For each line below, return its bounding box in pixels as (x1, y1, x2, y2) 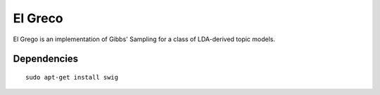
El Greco (13, 10, 63, 26)
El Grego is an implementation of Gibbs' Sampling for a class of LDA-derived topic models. (13, 35, 276, 43)
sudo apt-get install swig (25, 73, 119, 81)
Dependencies (13, 53, 79, 65)
